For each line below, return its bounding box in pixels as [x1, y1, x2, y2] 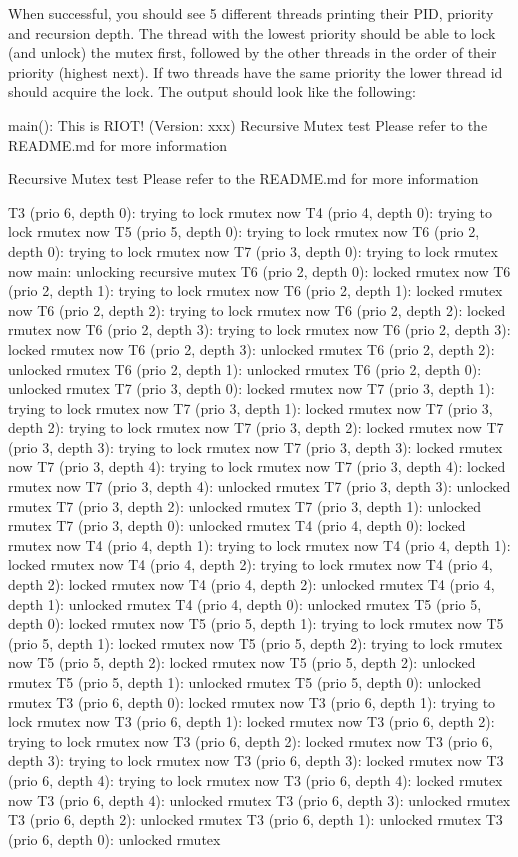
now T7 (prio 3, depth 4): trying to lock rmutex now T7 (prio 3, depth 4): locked [8, 456, 506, 477]
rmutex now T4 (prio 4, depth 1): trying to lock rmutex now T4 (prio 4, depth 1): [8, 534, 511, 555]
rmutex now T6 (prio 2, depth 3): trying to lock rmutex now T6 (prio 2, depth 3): [8, 319, 511, 340]
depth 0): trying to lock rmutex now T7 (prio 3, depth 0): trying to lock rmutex [8, 240, 498, 261]
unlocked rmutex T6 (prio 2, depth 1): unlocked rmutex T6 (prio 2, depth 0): [8, 358, 482, 379]
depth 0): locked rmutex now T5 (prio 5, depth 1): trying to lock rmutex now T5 [8, 613, 504, 634]
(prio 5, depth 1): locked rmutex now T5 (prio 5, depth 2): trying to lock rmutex [8, 632, 503, 653]
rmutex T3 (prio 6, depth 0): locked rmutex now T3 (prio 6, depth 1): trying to [8, 691, 496, 712]
